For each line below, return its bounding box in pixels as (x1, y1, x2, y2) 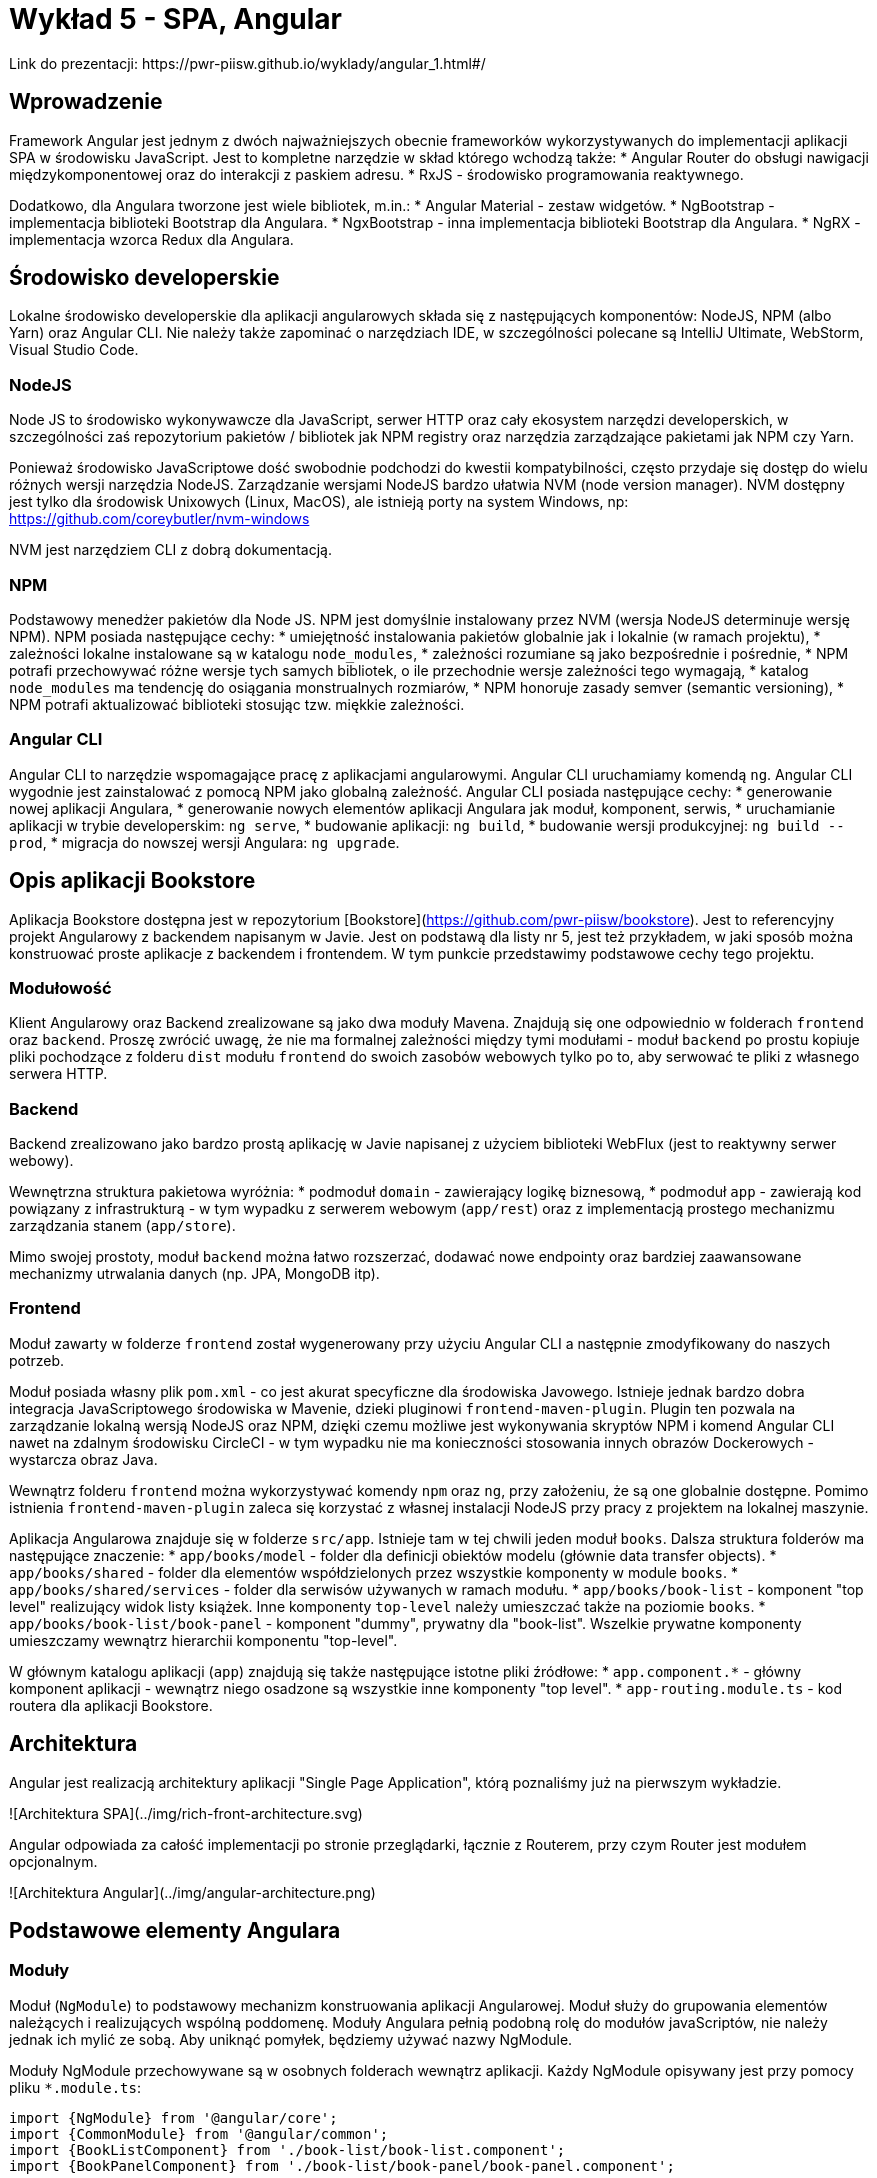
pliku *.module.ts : (9, 2078, 142, 2096)
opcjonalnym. (9, 1852, 98, 1870)
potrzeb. (9, 1351, 65, 1369)
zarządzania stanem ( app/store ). (9, 1217, 236, 1235)
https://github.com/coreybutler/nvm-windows (9, 510, 310, 528)
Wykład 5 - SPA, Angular (9, 2, 343, 36)
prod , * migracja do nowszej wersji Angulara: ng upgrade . (9, 833, 400, 851)
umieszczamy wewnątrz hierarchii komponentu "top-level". (9, 1631, 398, 1649)
